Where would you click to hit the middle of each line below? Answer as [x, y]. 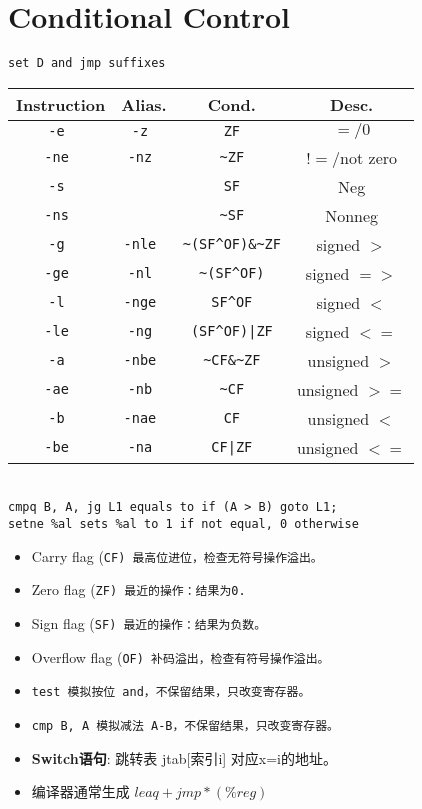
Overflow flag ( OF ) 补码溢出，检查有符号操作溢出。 [180, 656]
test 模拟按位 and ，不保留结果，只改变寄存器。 [171, 692]
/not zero [365, 157]
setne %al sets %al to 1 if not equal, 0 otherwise [183, 524]
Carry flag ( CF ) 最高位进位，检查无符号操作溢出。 [177, 555]
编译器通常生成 [80, 791]
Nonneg [352, 215]
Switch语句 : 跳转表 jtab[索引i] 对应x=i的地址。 [184, 757]
